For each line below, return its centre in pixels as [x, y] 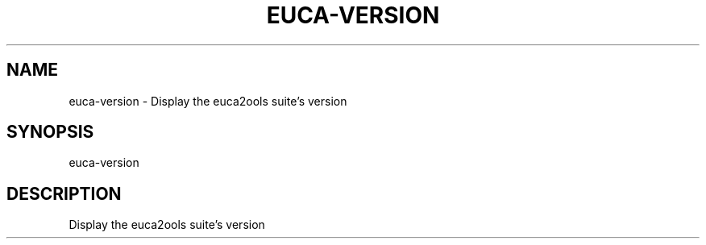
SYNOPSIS [50, 132]
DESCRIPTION [64, 193]
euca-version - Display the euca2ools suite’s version [208, 101]
